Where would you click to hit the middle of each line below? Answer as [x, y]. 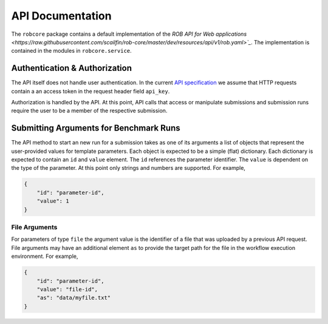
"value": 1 [53, 201]
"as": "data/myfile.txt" [74, 298]
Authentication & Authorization [72, 68]
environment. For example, [45, 256]
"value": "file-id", [67, 289]
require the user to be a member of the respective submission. [89, 111]
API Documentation [61, 16]
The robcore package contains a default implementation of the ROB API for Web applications [129, 34]
